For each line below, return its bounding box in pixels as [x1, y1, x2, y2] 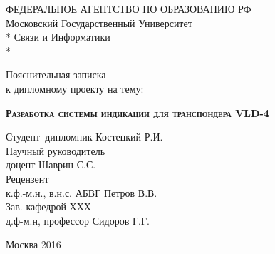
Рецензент [6, 171, 49, 186]
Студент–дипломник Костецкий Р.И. [6, 129, 163, 144]
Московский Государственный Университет [6, 15, 192, 30]
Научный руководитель [6, 143, 105, 158]
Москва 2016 [6, 237, 61, 252]
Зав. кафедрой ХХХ [6, 199, 91, 214]
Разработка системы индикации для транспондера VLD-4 [6, 105, 269, 120]
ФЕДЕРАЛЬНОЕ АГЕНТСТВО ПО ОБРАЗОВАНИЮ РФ [6, 1, 251, 16]
